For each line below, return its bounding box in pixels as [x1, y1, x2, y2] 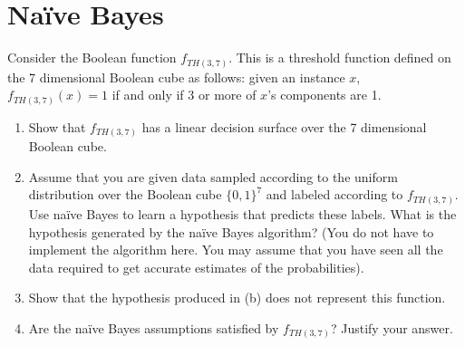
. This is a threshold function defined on [228, 48, 451, 67]
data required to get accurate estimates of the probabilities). [28, 257, 364, 276]
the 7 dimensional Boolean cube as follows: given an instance [7, 67, 345, 86]
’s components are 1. [267, 85, 382, 104]
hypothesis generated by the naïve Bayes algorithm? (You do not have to [28, 222, 434, 241]
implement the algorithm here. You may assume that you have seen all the [28, 240, 443, 259]
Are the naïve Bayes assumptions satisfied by [28, 318, 279, 337]
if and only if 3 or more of [111, 85, 257, 104]
